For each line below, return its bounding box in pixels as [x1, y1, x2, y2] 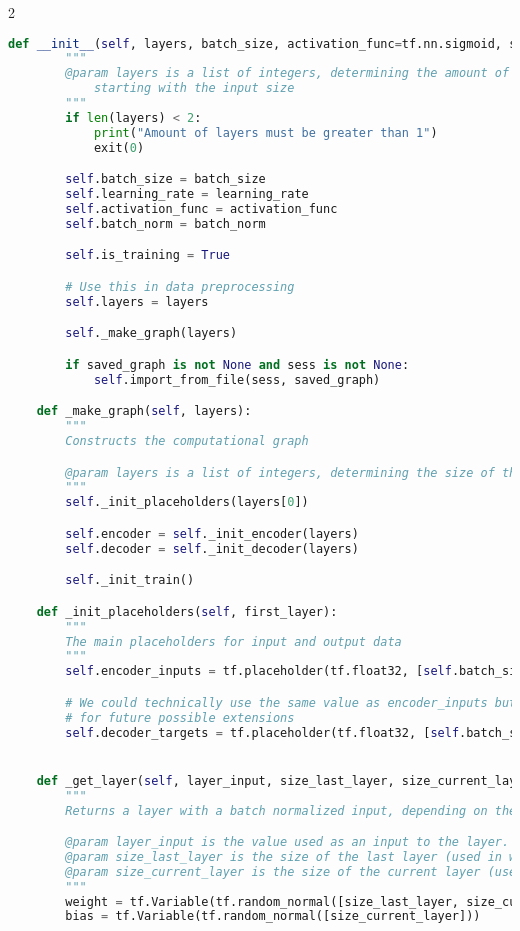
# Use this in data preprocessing [65, 279, 295, 294]
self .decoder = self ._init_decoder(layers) [65, 541, 359, 556]
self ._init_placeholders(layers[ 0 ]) [65, 495, 309, 510]
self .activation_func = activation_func [65, 202, 338, 216]
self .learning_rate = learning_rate [65, 187, 309, 202]
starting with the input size [93, 81, 295, 96]
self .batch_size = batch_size [65, 172, 266, 187]
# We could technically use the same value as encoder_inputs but [65, 695, 517, 710]
